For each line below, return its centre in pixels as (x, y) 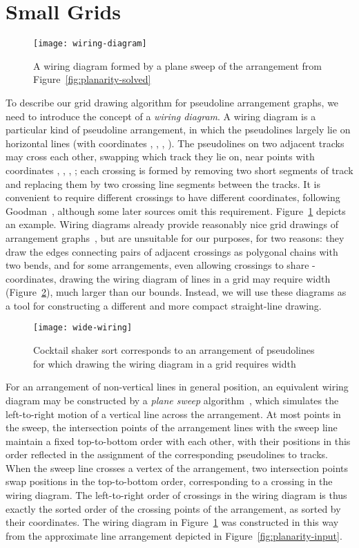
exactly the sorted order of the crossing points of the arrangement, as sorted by (173, 508)
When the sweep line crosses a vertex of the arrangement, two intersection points (177, 467)
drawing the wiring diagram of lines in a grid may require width (195, 278)
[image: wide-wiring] (83, 328)
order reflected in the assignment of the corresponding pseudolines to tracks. (167, 454)
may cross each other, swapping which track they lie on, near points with (160, 157)
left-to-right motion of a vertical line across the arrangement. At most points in (173, 414)
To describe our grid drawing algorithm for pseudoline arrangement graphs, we (172, 102)
